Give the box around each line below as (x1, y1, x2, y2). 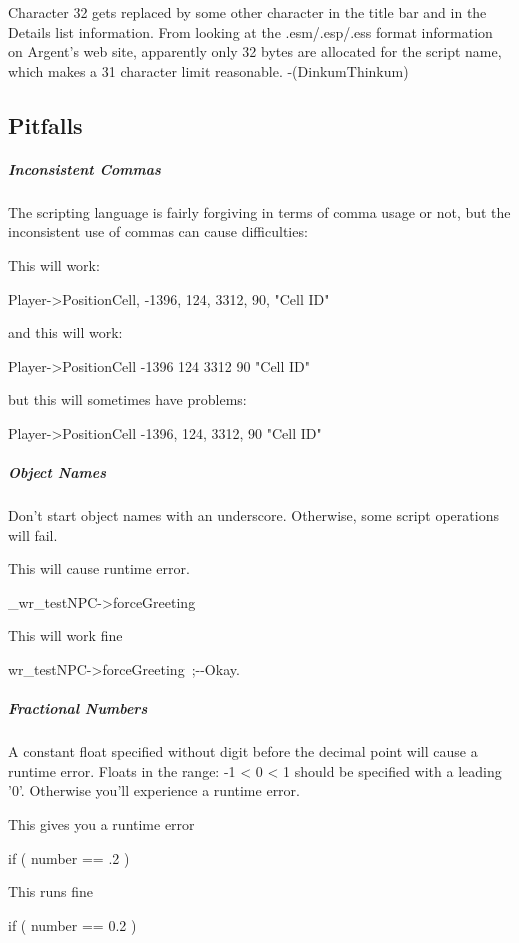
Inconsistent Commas (8, 158, 161, 179)
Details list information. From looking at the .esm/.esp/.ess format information (8, 21, 493, 42)
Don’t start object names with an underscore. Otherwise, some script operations (8, 505, 499, 526)
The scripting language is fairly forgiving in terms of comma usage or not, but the (8, 201, 511, 222)
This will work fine (8, 625, 123, 646)
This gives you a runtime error (8, 813, 195, 834)
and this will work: (8, 322, 123, 343)
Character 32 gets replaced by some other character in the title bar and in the (8, 2, 487, 22)
